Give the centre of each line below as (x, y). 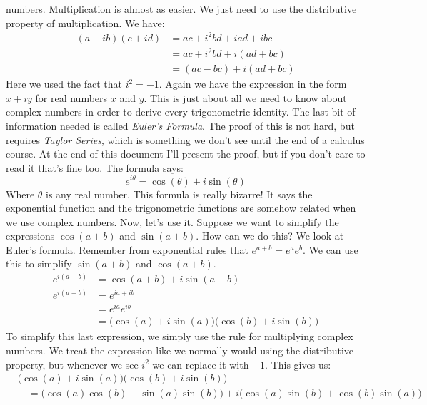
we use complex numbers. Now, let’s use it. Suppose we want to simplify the (172, 221)
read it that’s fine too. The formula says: (95, 167)
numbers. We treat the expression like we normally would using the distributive (180, 350)
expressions (30, 236)
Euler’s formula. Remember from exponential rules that (127, 249)
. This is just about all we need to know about (245, 97)
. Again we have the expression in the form (253, 84)
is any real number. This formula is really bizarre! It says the (179, 194)
